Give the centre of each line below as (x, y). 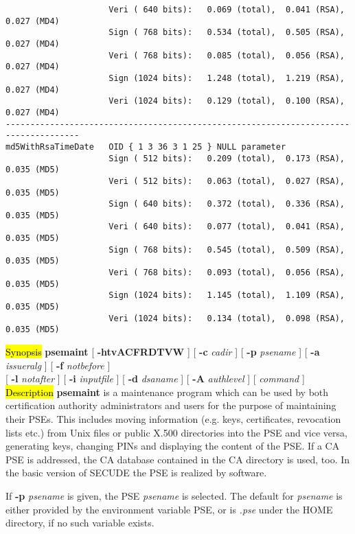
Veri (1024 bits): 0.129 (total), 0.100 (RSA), (227, 101)
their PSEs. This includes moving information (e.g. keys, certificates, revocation (173, 419)
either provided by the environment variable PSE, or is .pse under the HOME (169, 509)
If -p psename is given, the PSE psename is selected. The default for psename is (174, 495)
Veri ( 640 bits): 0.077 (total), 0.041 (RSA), (227, 227)
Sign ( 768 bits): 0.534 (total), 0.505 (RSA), (227, 33)
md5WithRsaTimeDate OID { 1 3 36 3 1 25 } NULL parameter (146, 147)
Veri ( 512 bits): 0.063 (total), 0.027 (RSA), (227, 181)
